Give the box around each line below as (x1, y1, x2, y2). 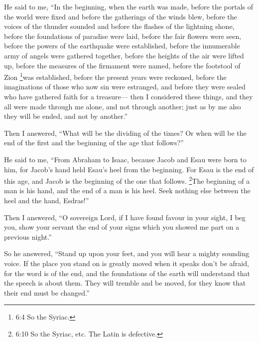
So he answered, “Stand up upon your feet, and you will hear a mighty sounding (4, 248, 250, 259)
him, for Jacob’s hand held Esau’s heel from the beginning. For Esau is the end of (4, 164, 254, 174)
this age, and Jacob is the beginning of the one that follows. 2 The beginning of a (4, 174, 250, 186)
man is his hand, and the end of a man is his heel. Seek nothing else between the (4, 185, 251, 196)
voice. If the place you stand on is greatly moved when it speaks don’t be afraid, (4, 258, 249, 268)
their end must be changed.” (4, 287, 90, 298)
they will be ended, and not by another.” (4, 111, 128, 121)
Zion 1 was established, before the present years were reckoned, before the (4, 70, 227, 82)
